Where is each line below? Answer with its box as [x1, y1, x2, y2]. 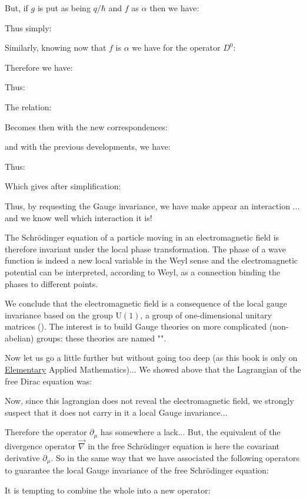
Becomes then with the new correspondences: [5, 120, 168, 133]
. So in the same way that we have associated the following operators [51, 451, 300, 463]
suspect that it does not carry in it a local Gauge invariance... [5, 406, 228, 418]
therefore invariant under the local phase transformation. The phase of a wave [5, 242, 286, 255]
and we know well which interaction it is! [5, 211, 152, 223]
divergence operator [5, 440, 76, 452]
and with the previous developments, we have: [5, 140, 171, 153]
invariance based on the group [5, 308, 113, 321]
